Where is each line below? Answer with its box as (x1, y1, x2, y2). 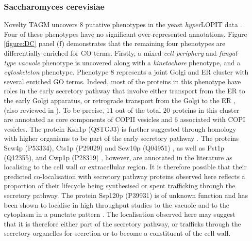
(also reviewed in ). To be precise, (4, 105, 104, 115)
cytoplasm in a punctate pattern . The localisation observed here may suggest (4, 209, 235, 219)
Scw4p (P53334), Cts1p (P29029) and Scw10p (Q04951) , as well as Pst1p (4, 142, 224, 152)
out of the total (115, 105, 161, 115)
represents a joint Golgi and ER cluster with (116, 67, 249, 77)
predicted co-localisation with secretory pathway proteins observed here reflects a (4, 171, 245, 181)
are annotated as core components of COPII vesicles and (4, 114, 172, 124)
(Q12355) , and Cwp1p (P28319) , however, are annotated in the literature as (4, 152, 233, 162)
